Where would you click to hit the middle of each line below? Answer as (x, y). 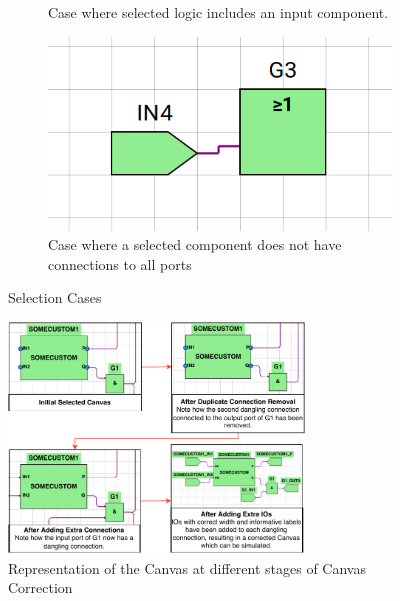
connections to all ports (120, 263)
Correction (40, 587)
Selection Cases (55, 297)
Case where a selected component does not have (195, 244)
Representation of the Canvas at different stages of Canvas (187, 567)
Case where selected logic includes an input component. (218, 12)
